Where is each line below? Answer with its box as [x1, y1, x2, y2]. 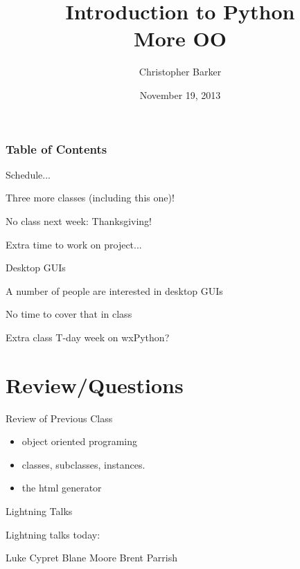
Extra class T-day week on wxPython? [6, 329, 170, 344]
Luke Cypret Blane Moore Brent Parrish [6, 550, 177, 565]
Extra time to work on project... [6, 237, 142, 251]
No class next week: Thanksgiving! [6, 213, 152, 228]
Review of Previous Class [6, 410, 113, 425]
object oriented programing [21, 434, 137, 449]
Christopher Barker [139, 64, 222, 79]
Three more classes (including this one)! [6, 190, 175, 205]
